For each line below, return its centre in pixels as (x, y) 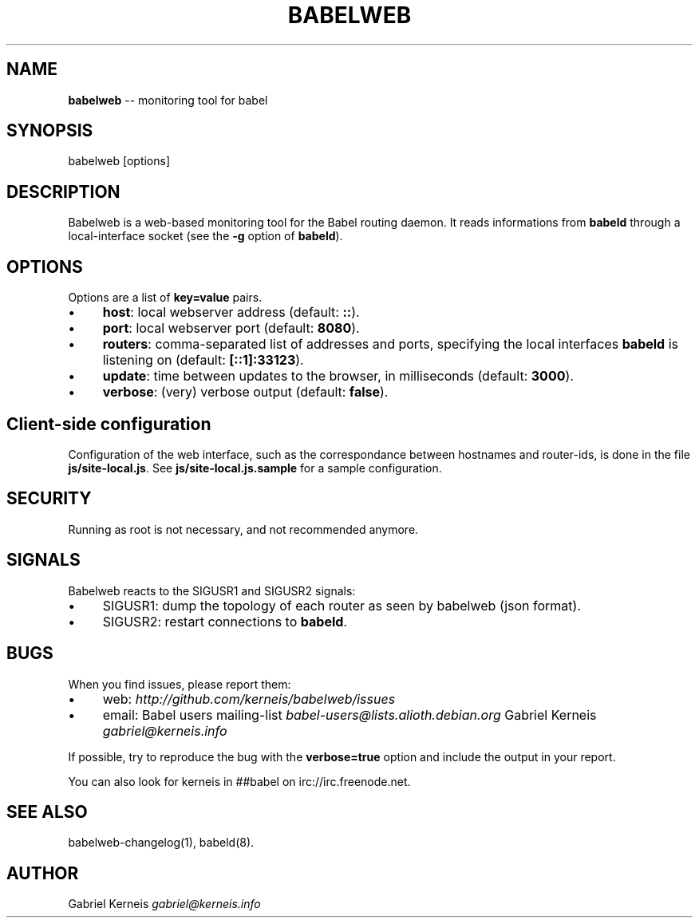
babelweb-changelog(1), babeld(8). (161, 843)
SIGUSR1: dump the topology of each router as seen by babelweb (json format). (342, 605)
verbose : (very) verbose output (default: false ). (245, 392)
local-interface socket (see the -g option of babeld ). (205, 236)
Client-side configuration (109, 424)
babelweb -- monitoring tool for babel (168, 100)
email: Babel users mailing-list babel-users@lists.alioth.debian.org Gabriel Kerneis (349, 715)
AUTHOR (43, 873)
